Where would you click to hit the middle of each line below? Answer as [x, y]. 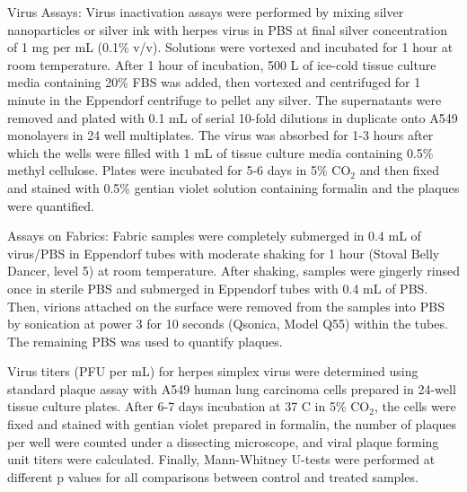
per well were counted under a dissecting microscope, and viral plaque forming [223, 441]
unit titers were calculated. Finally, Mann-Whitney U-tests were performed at [221, 459]
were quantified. [51, 205]
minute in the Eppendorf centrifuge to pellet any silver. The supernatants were [225, 99]
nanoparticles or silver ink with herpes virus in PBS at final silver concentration [227, 29]
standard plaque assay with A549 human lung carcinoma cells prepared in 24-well [232, 388]
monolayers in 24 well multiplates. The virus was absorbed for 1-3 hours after [220, 135]
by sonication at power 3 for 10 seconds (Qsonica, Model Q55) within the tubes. [228, 324]
